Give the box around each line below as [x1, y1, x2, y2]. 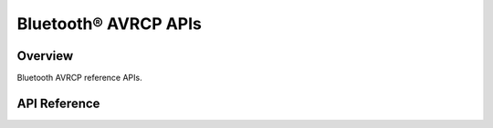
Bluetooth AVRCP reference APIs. [16, 73, 142, 84]
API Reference [16, 95, 100, 111]
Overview [16, 48, 74, 64]
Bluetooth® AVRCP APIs [16, 14, 203, 34]
